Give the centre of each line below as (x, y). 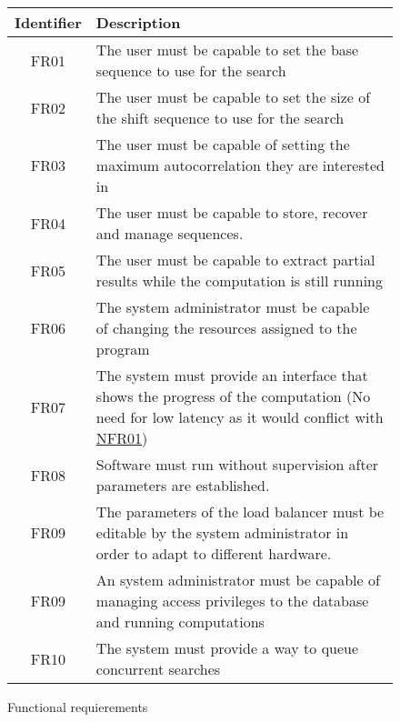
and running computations (180, 622)
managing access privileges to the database (232, 601)
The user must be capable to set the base (227, 50)
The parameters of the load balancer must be (240, 511)
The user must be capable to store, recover (232, 212)
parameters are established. (183, 485)
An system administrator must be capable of (238, 580)
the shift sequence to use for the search (220, 118)
